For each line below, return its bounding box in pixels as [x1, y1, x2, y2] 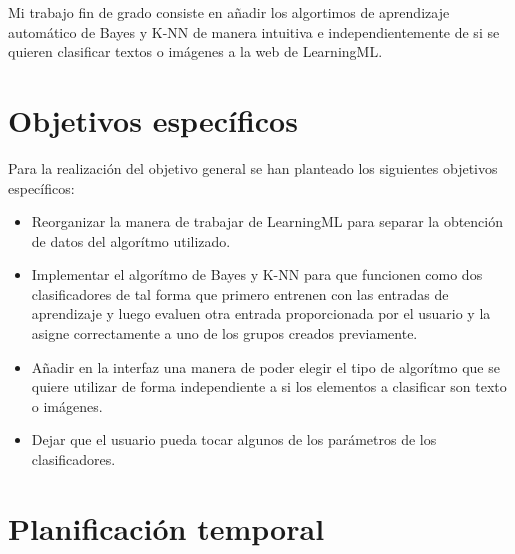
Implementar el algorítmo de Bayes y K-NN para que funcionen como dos [31, 264, 483, 285]
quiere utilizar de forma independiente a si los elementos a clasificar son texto [31, 376, 507, 397]
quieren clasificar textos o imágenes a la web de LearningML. [8, 41, 383, 62]
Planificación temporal [8, 507, 325, 548]
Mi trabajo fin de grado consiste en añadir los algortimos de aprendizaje [8, 2, 450, 22]
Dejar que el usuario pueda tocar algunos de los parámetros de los [31, 429, 437, 450]
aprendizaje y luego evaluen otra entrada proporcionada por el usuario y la [31, 303, 491, 324]
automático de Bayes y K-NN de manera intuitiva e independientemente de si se [8, 21, 500, 42]
